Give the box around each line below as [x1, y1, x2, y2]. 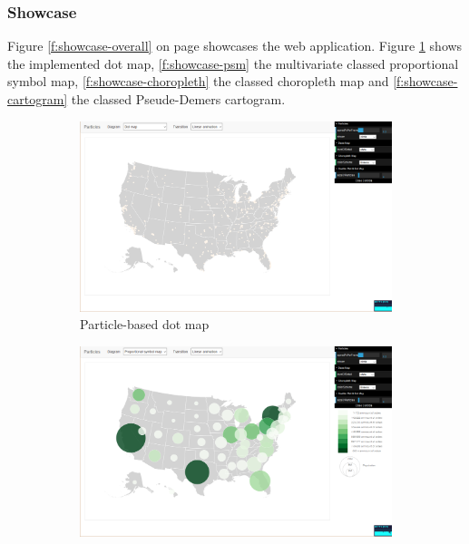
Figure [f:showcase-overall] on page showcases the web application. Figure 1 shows [7, 36, 463, 55]
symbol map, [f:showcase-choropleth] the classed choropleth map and [7, 72, 389, 91]
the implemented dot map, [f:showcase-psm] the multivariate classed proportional [7, 53, 459, 73]
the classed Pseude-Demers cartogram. [71, 90, 286, 108]
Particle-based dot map [80, 315, 210, 334]
